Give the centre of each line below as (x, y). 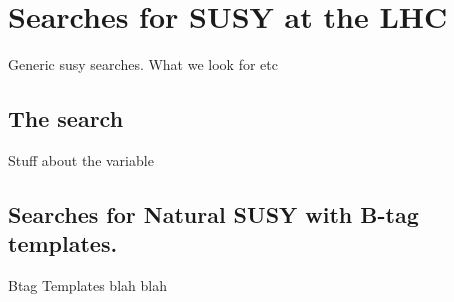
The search (66, 118)
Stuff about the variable (81, 159)
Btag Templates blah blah (87, 285)
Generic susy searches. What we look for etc (143, 64)
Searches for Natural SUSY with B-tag (213, 213)
